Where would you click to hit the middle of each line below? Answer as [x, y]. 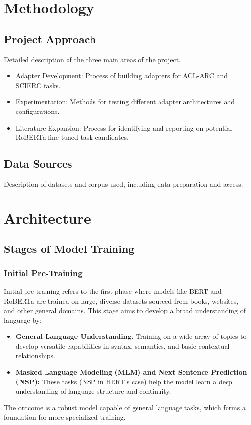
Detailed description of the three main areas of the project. [92, 59]
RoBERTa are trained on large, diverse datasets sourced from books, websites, [121, 301]
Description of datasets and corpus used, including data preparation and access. [124, 184]
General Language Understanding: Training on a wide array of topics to [131, 336]
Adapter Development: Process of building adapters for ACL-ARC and [122, 76]
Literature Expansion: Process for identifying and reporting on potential [124, 127]
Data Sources [38, 164]
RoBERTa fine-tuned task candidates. [72, 137]
